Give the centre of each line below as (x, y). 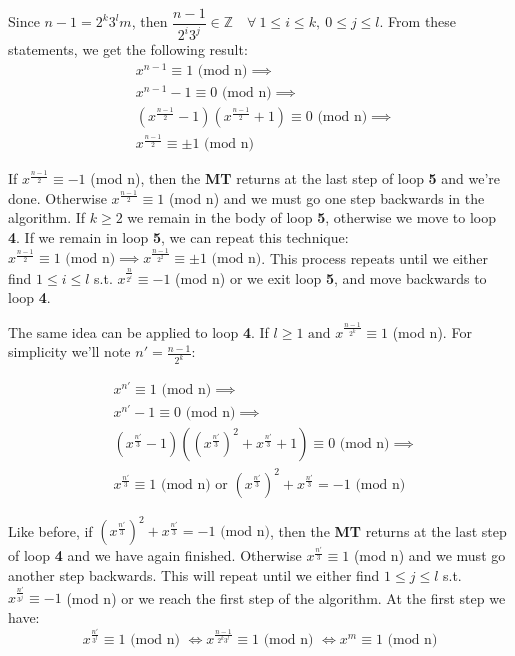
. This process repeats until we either (375, 257)
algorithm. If (47, 217)
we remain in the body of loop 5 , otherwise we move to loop (312, 217)
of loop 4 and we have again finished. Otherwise (155, 555)
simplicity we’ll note (69, 351)
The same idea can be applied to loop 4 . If (138, 331)
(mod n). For (432, 331)
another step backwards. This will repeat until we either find (194, 574)
